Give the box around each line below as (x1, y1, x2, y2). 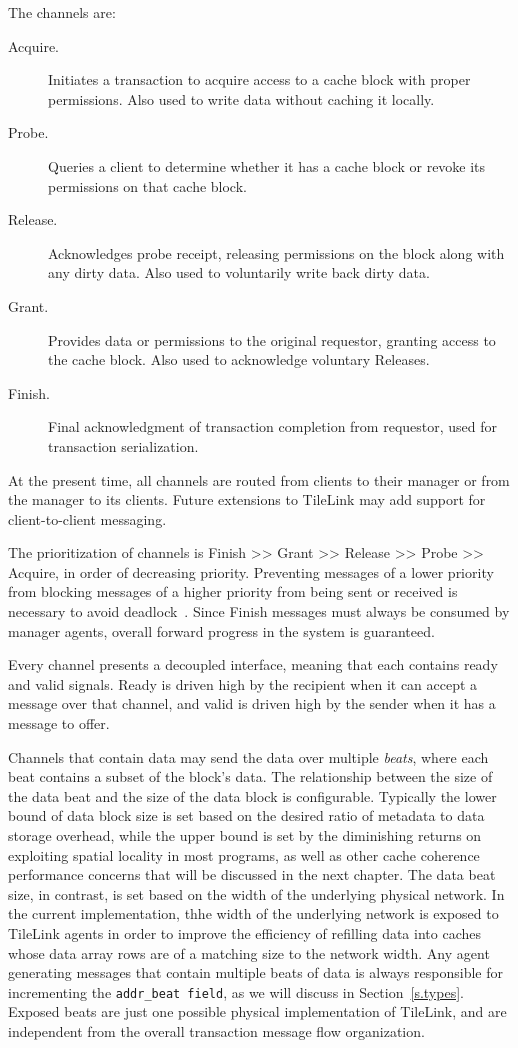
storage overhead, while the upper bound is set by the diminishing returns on (8, 825, 482, 845)
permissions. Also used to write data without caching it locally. (48, 88, 435, 109)
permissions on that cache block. (48, 175, 247, 196)
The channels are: (8, 2, 116, 22)
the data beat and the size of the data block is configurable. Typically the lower (8, 785, 497, 806)
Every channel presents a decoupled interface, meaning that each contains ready (8, 654, 498, 675)
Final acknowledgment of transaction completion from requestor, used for (48, 416, 498, 437)
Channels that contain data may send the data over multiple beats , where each (8, 746, 489, 767)
